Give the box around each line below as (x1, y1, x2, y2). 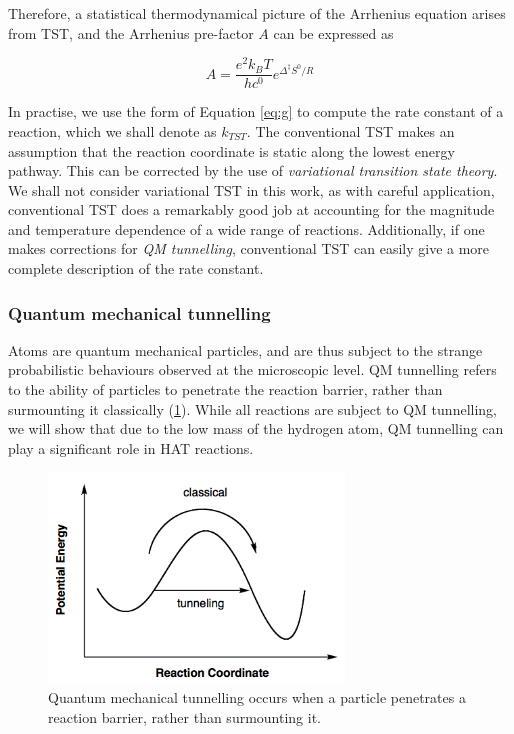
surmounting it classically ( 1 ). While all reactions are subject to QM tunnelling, (8, 398, 497, 419)
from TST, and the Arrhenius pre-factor (8, 22, 254, 43)
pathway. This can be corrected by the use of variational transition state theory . (8, 160, 498, 181)
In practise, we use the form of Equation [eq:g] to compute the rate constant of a (8, 101, 504, 122)
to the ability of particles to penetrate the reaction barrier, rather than (8, 379, 443, 400)
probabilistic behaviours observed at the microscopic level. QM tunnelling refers (8, 359, 497, 380)
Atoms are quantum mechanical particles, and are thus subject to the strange (8, 339, 483, 360)
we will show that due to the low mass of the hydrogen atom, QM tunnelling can (8, 418, 504, 439)
